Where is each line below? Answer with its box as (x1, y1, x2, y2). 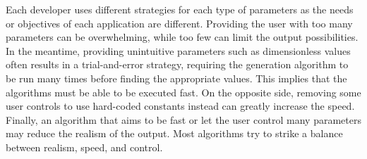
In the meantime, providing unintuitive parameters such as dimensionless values (6, 43, 351, 58)
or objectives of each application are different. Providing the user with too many (6, 15, 353, 30)
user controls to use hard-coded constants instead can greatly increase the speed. (6, 98, 355, 113)
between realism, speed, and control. (6, 139, 163, 154)
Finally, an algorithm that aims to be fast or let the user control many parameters (6, 112, 361, 127)
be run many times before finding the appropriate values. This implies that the (6, 70, 347, 85)
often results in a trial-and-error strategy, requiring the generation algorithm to (6, 57, 349, 72)
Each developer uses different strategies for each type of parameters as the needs (6, 2, 354, 16)
